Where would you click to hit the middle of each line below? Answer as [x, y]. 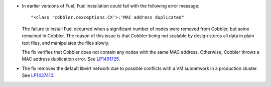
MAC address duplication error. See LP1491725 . [71, 59]
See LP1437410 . [38, 75]
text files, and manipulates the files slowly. [66, 43]
